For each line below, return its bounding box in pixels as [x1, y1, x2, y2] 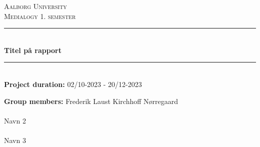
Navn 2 [4, 115, 26, 125]
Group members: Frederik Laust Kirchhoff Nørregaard [4, 95, 178, 106]
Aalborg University [4, 1, 67, 11]
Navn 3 [4, 134, 26, 145]
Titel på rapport [4, 44, 62, 55]
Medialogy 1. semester [4, 10, 76, 21]
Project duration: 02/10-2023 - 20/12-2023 [4, 78, 142, 89]
